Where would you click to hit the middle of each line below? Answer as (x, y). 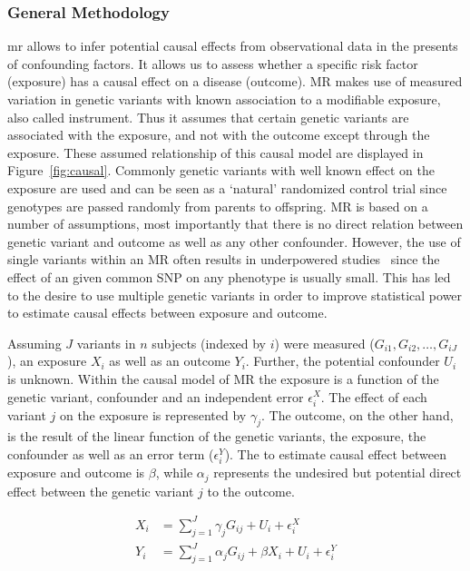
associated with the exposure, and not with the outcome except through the (219, 135)
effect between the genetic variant (101, 491)
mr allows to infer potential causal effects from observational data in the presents (233, 46)
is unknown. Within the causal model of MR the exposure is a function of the (223, 378)
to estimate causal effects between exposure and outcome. (167, 313)
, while (174, 473)
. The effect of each (374, 396)
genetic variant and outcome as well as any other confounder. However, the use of (234, 241)
